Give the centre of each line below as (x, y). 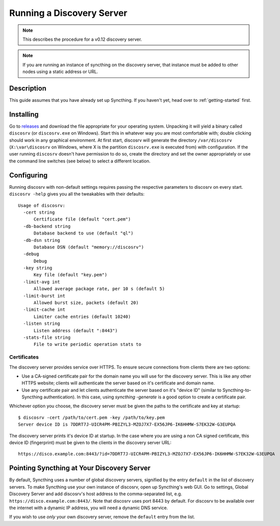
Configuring (28, 175)
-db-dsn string (42, 240)
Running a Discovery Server (68, 13)
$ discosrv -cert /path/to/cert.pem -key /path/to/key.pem (92, 417)
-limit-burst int (44, 296)
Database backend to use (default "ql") (84, 233)
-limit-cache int (44, 310)
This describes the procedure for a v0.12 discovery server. (82, 39)
